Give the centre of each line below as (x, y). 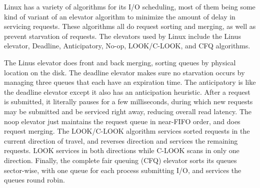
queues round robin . (34, 180)
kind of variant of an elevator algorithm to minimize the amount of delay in (120, 16)
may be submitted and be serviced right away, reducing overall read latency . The (128, 111)
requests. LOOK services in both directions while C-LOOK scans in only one (122, 150)
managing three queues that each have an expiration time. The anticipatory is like (130, 82)
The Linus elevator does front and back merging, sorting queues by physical (120, 62)
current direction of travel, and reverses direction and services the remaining (121, 140)
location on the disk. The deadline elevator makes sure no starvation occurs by (124, 72)
